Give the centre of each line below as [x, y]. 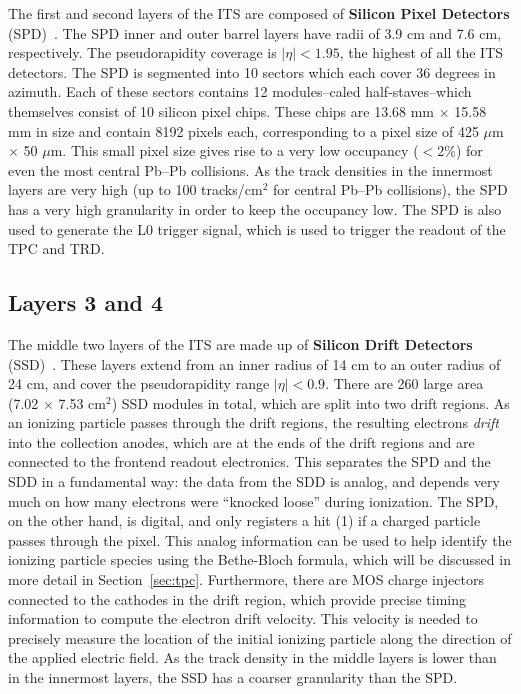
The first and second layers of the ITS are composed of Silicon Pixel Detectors [259, 13]
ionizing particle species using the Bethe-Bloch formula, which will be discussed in [259, 559]
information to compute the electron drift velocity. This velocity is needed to [243, 618]
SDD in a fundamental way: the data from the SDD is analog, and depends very [254, 481]
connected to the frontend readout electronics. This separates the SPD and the [249, 461]
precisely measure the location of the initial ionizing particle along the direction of [260, 637]
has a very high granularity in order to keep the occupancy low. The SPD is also [255, 208]
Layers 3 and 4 [86, 302]
